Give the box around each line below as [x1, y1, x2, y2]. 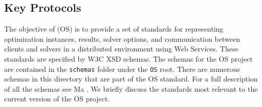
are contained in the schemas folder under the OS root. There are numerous [4, 63, 240, 74]
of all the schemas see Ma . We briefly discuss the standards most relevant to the [4, 83, 258, 94]
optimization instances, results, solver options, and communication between [4, 33, 240, 44]
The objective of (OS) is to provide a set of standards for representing [4, 23, 224, 34]
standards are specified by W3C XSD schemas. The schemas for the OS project [4, 53, 253, 64]
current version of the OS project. [4, 93, 110, 104]
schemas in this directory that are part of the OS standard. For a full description [4, 73, 258, 84]
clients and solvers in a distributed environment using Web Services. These [4, 43, 238, 54]
